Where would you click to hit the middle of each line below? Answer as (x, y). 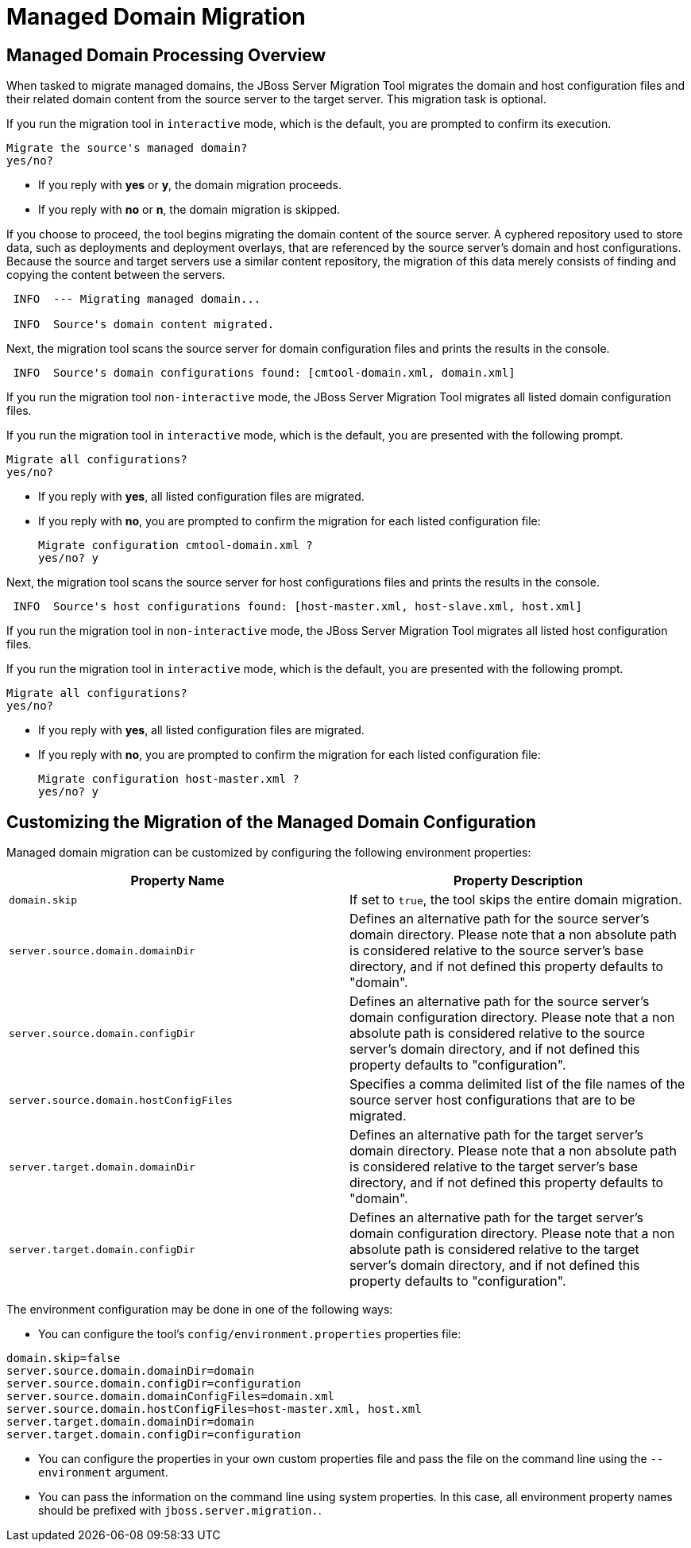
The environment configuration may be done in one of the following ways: (200, 1310)
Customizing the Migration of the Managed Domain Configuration (271, 822)
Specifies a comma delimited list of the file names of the (517, 1084)
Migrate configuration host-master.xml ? (169, 779)
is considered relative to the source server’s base (497, 951)
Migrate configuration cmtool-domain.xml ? (176, 546)
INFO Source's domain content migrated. (144, 325)
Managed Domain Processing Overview (166, 55)
